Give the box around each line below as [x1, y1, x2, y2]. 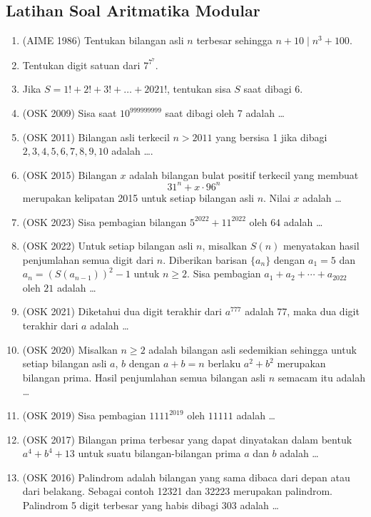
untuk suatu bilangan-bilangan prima [78, 446, 241, 461]
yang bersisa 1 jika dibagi [215, 129, 327, 144]
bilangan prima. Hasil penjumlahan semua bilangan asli [22, 369, 266, 384]
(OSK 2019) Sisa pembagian [22, 408, 146, 423]
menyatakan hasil [283, 238, 360, 253]
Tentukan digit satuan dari [22, 57, 141, 72]
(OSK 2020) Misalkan [22, 342, 118, 357]
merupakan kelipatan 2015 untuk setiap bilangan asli [22, 190, 254, 205]
